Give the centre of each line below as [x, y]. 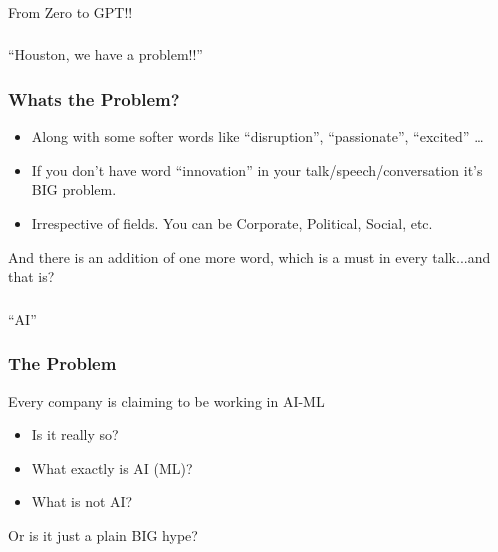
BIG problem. [74, 189]
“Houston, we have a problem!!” [105, 54]
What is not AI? [82, 501]
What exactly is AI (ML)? [112, 467]
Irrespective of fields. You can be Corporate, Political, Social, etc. [232, 223]
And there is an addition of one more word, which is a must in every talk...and [249, 256]
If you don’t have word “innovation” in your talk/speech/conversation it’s [257, 169]
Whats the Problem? [94, 98]
